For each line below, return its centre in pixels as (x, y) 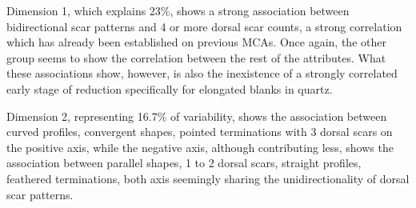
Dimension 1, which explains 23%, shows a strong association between (178, 10)
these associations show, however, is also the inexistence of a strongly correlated (202, 73)
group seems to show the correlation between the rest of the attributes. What (196, 57)
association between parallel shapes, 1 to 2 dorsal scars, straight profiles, (184, 163)
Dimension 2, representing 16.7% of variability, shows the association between (197, 116)
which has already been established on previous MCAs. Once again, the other (196, 42)
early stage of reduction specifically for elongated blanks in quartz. (170, 88)
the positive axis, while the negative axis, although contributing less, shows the (200, 147)
